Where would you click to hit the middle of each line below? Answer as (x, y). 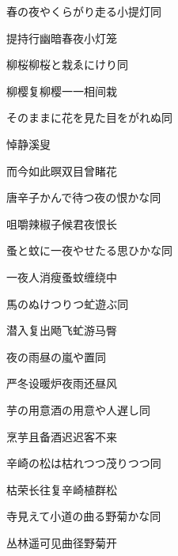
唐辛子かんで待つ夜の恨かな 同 (84, 197)
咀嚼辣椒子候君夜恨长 (62, 223)
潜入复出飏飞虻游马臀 (62, 330)
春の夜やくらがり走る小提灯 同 (84, 11)
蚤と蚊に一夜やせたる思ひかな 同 (89, 250)
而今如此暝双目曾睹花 (62, 170)
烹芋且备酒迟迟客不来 (62, 436)
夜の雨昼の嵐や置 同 (56, 356)
